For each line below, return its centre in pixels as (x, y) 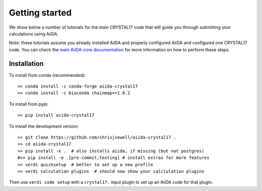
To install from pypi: (29, 104)
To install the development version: (44, 126)
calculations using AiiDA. (34, 34)
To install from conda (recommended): (47, 75)
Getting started (40, 13)
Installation (26, 63)
